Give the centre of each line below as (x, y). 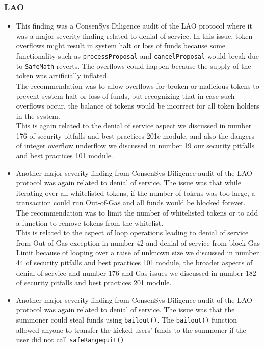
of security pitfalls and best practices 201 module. (94, 283)
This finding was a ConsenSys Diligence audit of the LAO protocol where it (134, 26)
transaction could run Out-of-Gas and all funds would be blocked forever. (131, 203)
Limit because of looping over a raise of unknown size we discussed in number (138, 252)
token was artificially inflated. (62, 76)
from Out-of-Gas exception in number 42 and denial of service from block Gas (138, 242)
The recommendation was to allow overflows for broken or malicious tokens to (138, 85)
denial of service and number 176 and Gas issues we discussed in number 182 (136, 272)
